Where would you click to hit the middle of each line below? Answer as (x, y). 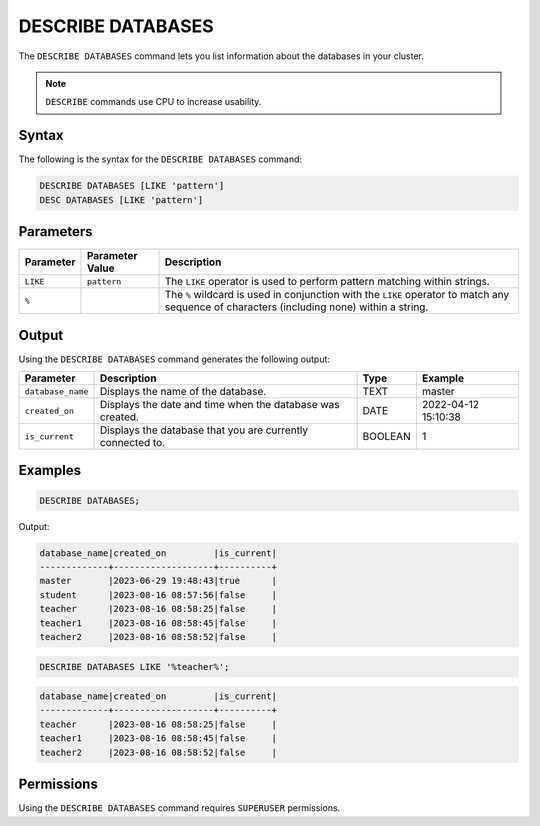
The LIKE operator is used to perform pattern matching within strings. (327, 282)
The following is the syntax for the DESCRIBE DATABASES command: (160, 159)
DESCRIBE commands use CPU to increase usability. (153, 102)
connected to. (132, 443)
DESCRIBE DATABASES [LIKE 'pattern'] (132, 186)
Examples (50, 470)
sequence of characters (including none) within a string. (296, 307)
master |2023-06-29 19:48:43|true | (158, 581)
